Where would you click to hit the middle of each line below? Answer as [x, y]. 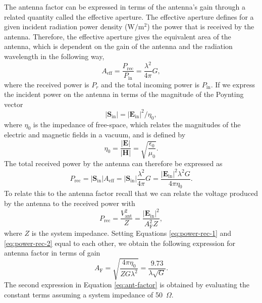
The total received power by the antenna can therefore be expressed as [113, 163]
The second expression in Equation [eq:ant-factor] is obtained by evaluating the [127, 285]
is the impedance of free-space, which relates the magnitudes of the [137, 124]
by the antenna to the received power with [70, 203]
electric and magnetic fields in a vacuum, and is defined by [95, 135]
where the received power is [47, 84]
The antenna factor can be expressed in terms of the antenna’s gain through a [125, 7]
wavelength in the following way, [54, 56]
